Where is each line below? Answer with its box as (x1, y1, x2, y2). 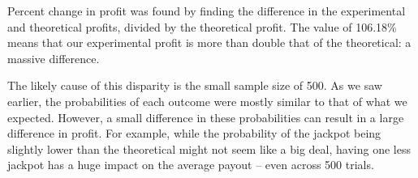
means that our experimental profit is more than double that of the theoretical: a (7, 34, 412, 51)
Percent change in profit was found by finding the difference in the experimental (7, 2, 406, 19)
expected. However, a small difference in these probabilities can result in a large (7, 108, 404, 125)
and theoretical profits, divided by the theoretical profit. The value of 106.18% (7, 18, 397, 35)
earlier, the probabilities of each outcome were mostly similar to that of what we (7, 92, 407, 109)
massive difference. (7, 49, 100, 66)
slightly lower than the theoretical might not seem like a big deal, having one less (7, 140, 411, 157)
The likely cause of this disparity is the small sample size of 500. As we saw (7, 77, 382, 94)
